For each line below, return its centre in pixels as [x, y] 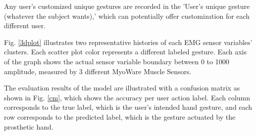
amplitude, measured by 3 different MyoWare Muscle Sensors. [98, 71]
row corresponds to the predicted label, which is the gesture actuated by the [120, 116]
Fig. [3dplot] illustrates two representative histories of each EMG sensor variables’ [128, 42]
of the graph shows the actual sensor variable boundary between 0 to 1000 [117, 61]
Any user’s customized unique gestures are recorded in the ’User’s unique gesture [127, 6]
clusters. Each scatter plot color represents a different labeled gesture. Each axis [125, 52]
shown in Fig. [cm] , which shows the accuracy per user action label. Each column [127, 97]
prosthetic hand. [29, 126]
